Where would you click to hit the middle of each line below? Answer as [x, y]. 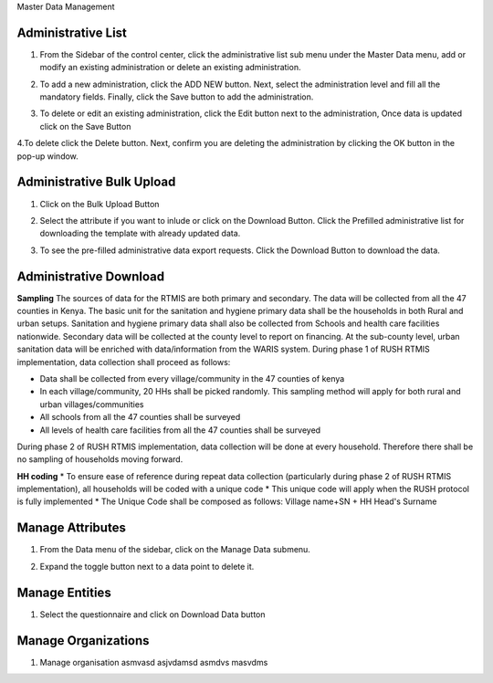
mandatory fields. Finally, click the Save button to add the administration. [177, 97]
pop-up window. [48, 156]
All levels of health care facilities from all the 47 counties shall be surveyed [180, 430]
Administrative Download [90, 276]
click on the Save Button [85, 126]
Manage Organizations [83, 641]
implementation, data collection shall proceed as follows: [124, 362]
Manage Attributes [72, 528]
